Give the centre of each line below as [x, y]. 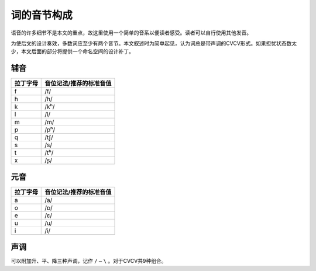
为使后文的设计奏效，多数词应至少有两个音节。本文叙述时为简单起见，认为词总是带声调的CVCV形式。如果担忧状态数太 [154, 43]
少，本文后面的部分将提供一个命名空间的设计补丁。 [72, 51]
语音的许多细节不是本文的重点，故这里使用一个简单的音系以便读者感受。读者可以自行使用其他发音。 [131, 33]
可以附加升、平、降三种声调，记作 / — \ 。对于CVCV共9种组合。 [89, 261]
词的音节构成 [42, 15]
